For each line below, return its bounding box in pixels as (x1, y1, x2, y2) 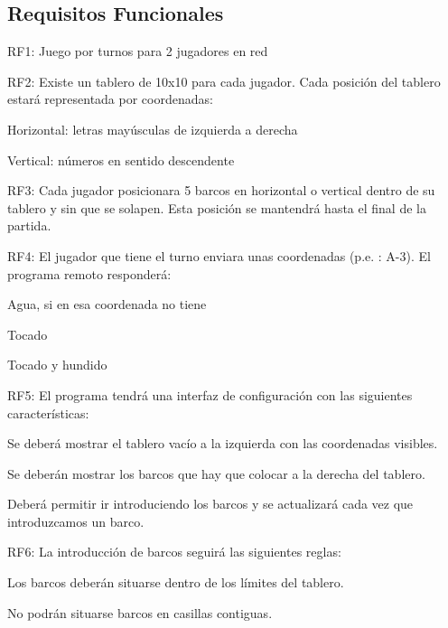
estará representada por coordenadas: (7, 89, 213, 108)
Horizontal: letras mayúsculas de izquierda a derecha (7, 119, 298, 138)
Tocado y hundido (7, 355, 107, 374)
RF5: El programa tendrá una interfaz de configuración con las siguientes (7, 385, 413, 404)
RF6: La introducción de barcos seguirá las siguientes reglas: (7, 542, 341, 561)
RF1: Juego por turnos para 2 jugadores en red (7, 42, 268, 61)
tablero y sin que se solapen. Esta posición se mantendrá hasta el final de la (7, 198, 426, 217)
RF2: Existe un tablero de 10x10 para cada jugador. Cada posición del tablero (7, 71, 441, 90)
